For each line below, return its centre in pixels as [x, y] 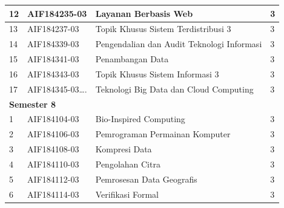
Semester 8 [33, 104]
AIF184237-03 [53, 29]
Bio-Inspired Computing [140, 119]
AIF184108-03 [53, 149]
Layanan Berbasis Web [144, 13]
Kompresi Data [124, 149]
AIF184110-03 [53, 164]
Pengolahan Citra [128, 164]
